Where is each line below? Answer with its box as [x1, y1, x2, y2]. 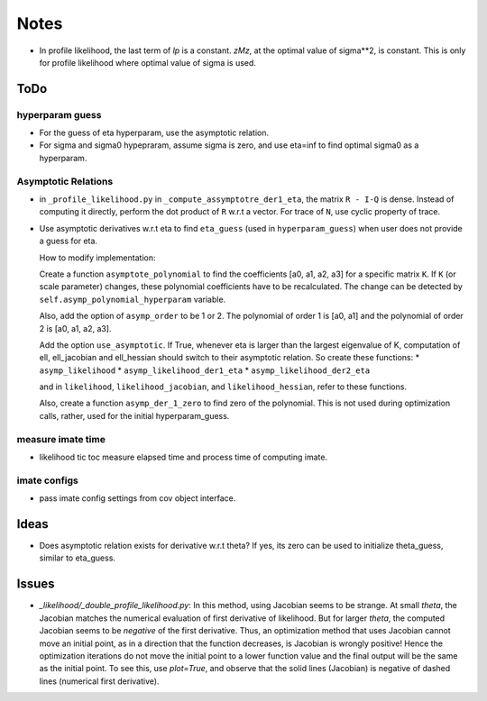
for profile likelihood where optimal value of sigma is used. [39, 57, 257, 68]
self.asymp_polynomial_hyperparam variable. [39, 294, 226, 305]
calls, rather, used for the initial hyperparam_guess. [39, 410, 230, 421]
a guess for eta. [39, 235, 98, 247]
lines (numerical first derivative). [39, 676, 160, 687]
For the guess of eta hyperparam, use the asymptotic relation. [39, 127, 270, 139]
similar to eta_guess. [39, 552, 116, 563]
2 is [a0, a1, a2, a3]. [39, 323, 112, 333]
